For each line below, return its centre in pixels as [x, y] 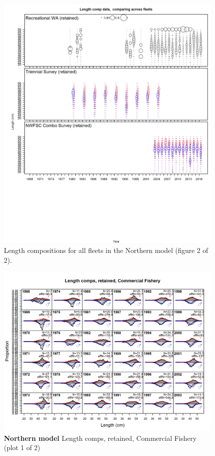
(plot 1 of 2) [22, 447]
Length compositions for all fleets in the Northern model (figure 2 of [106, 250]
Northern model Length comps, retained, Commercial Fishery [100, 438]
